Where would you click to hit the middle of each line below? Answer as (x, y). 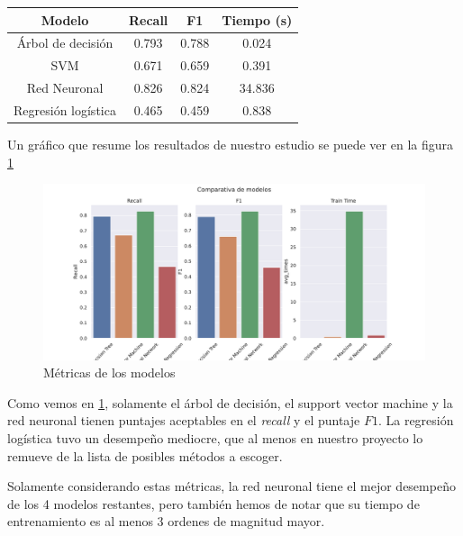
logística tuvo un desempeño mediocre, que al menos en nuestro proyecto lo (215, 437)
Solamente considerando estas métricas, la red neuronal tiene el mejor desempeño (231, 486)
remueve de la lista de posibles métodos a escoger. (145, 455)
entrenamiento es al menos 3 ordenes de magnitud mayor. (166, 521)
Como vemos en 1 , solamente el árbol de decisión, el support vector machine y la (230, 402)
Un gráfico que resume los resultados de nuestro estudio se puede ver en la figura (231, 144)
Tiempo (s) (257, 19)
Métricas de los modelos (109, 372)
